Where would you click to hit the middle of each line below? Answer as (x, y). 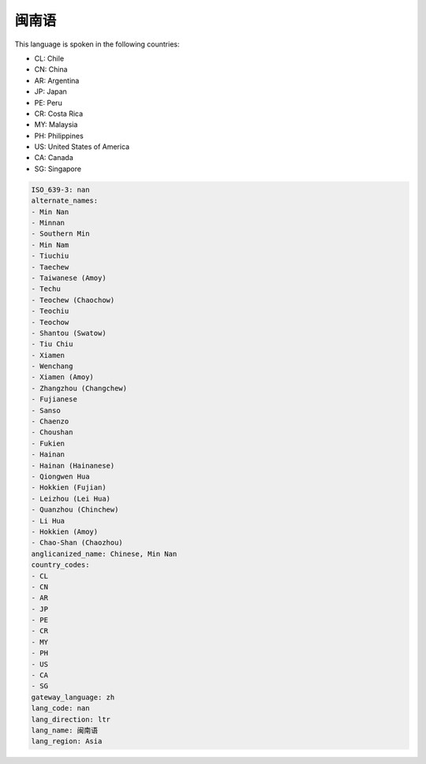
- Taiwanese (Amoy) (69, 278)
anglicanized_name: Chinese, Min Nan (104, 553)
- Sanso (46, 410)
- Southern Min (60, 234)
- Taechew (50, 267)
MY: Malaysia (56, 125)
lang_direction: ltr (71, 719)
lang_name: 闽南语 (65, 730)
